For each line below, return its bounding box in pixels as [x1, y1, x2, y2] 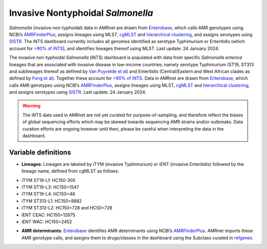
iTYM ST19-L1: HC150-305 [21, 177, 76, 183]
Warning [22, 103, 41, 109]
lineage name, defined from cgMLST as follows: [21, 168, 119, 174]
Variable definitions [9, 148, 71, 156]
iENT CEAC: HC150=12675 [21, 212, 76, 218]
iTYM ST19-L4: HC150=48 [21, 191, 75, 197]
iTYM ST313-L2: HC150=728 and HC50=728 [21, 205, 113, 211]
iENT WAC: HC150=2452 [21, 219, 72, 225]
